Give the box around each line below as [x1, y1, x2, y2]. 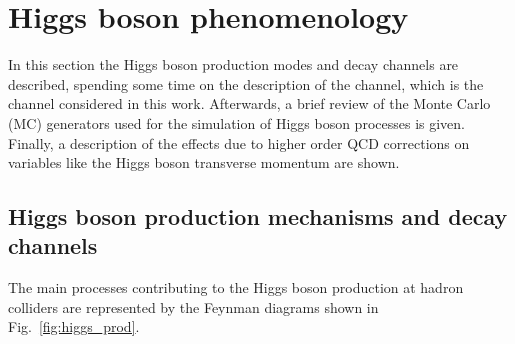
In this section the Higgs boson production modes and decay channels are [8, 54, 459, 75]
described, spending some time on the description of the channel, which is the [8, 73, 484, 94]
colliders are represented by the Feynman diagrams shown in [8, 296, 379, 317]
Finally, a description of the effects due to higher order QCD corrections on [8, 132, 470, 153]
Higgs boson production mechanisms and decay [8, 201, 508, 232]
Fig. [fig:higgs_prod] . [8, 316, 140, 337]
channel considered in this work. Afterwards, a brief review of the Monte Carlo [8, 93, 491, 114]
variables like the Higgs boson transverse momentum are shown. [8, 152, 400, 173]
